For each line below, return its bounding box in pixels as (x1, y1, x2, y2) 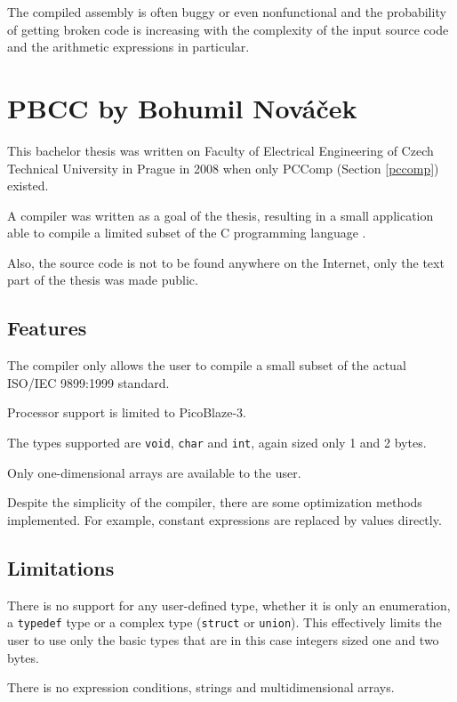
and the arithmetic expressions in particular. (7, 37, 250, 56)
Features (7, 314, 87, 342)
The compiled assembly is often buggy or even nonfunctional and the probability (7, 3, 446, 20)
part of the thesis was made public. (7, 270, 198, 289)
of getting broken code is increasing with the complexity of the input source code (7, 20, 449, 38)
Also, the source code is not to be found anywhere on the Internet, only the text (7, 253, 445, 271)
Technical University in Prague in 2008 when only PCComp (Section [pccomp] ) (7, 158, 439, 177)
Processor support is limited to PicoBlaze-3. (7, 403, 246, 422)
